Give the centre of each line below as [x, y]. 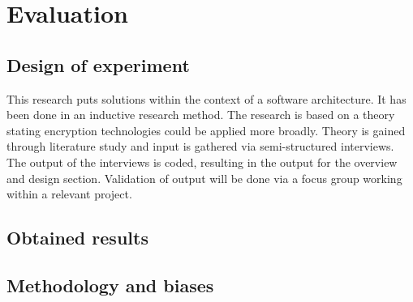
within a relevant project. [69, 194]
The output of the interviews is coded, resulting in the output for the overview [202, 162]
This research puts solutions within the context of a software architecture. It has [206, 98]
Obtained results [77, 238]
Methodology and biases [110, 285]
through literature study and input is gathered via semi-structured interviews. [200, 146]
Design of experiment [98, 64]
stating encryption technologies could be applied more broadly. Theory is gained [206, 130]
